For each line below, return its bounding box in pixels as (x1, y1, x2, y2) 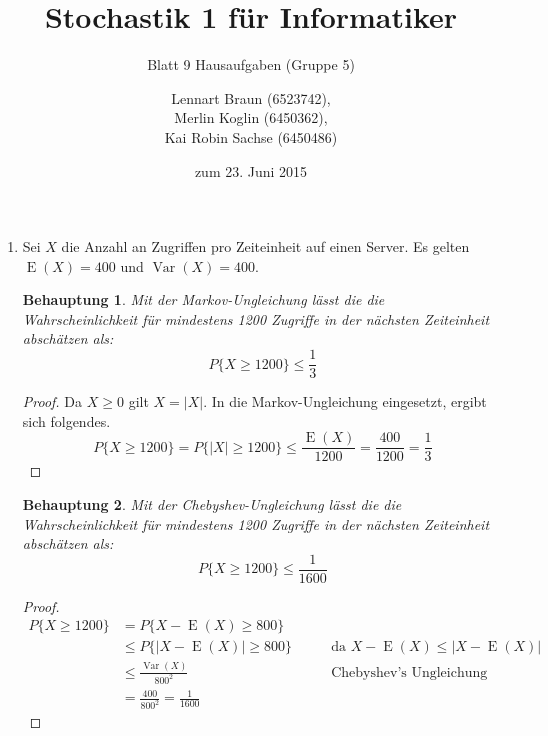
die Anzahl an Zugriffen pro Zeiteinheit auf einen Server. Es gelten (61, 236, 470, 257)
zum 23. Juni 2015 (194, 160, 308, 181)
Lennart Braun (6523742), (171, 87, 331, 108)
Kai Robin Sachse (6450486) (164, 126, 338, 147)
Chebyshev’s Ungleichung (331, 665, 488, 680)
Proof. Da (22, 391, 83, 412)
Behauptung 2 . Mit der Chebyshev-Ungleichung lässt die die (22, 493, 402, 514)
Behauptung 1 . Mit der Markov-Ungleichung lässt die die (22, 289, 385, 310)
